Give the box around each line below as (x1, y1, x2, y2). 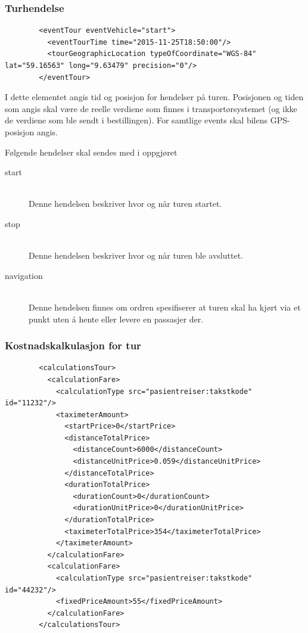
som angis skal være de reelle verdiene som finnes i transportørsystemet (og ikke (5, 102, 297, 114)
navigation (5, 269, 43, 281)
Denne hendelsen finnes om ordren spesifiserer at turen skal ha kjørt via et (29, 300, 301, 313)
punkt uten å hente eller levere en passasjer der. (29, 312, 204, 325)
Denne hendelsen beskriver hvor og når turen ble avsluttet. (29, 249, 243, 262)
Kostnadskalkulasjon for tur (5, 338, 141, 353)
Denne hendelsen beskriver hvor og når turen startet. (29, 197, 222, 210)
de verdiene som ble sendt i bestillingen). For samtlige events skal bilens (5, 114, 267, 126)
